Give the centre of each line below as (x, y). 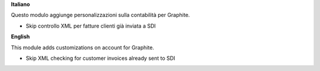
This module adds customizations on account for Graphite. (82, 48)
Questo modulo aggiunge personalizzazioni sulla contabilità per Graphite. (100, 15)
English (20, 37)
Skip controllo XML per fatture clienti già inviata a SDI (91, 26)
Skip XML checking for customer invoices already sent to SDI (100, 58)
